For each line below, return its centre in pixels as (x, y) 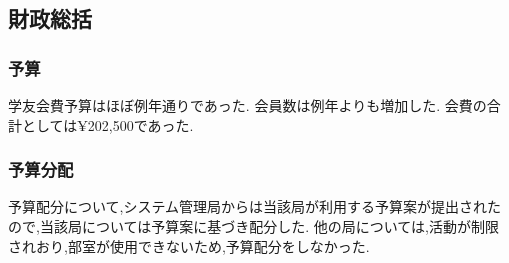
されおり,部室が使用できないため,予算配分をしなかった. (189, 245)
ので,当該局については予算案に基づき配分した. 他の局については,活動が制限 (253, 226)
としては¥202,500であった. (107, 124)
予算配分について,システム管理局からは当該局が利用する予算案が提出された (255, 206)
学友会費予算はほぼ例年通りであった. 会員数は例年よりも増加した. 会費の (247, 105)
